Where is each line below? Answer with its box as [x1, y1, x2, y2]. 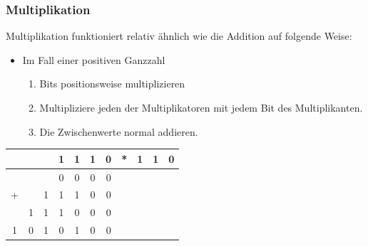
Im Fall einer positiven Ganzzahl [22, 52, 165, 67]
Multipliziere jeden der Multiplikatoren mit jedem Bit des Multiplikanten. [39, 100, 363, 114]
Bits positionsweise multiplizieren [39, 76, 185, 91]
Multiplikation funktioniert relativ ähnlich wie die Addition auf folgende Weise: [6, 28, 352, 43]
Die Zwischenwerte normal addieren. [39, 124, 198, 139]
